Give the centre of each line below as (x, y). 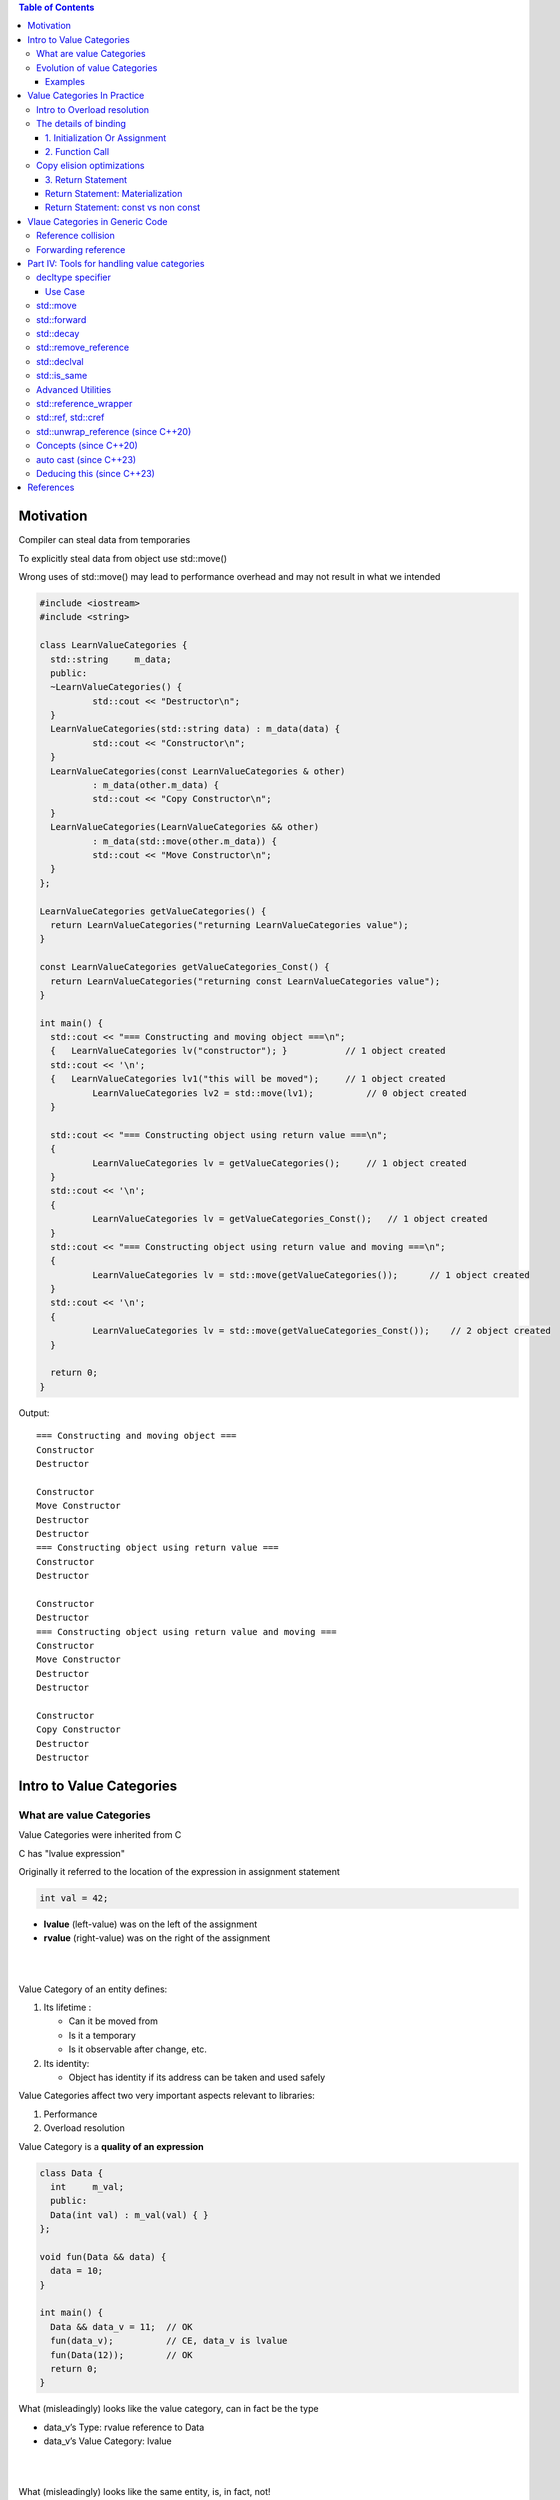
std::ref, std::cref (70, 417)
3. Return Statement (86, 179)
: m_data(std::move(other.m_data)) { (184, 841)
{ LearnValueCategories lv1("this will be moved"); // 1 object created (248, 1079)
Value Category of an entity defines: (93, 1989)
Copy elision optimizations (90, 166)
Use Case (65, 291)
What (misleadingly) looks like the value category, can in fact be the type (168, 2409)
